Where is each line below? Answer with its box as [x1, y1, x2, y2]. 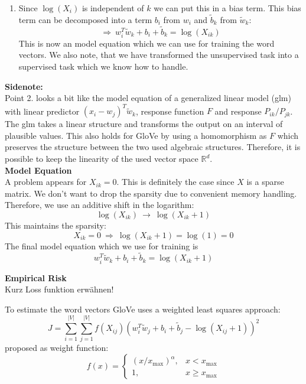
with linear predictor [5, 105, 80, 117]
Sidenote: [5, 80, 43, 92]
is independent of [82, 2, 144, 14]
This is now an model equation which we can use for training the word [18, 37, 275, 49]
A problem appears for [5, 175, 87, 188]
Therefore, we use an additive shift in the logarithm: [5, 198, 194, 211]
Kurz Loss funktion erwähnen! [5, 283, 114, 295]
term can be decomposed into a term [18, 13, 152, 25]
